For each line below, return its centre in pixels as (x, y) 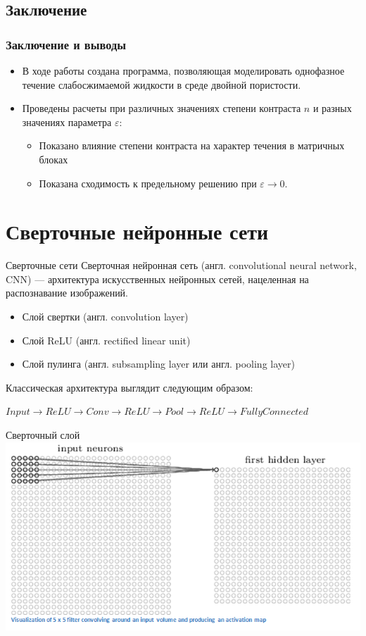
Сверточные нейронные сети (137, 231)
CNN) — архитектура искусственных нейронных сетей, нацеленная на (157, 279)
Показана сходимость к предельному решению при (148, 183)
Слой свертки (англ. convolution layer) (105, 317)
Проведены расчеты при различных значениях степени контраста (162, 108)
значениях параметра (67, 121)
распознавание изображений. (67, 293)
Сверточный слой (43, 435)
